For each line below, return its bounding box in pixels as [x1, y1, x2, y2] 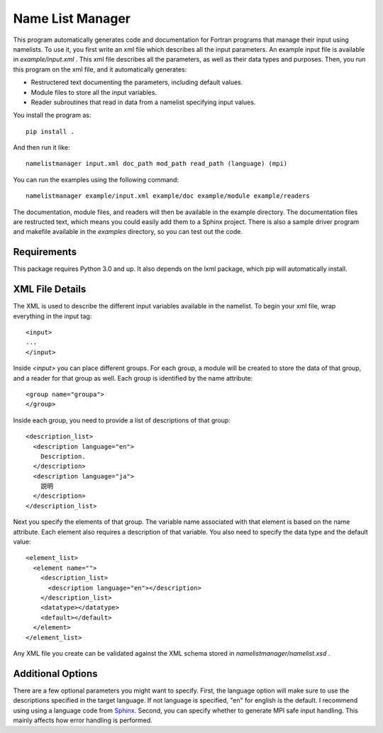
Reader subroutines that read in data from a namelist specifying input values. [30, 98, 256, 106]
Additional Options [13, 667, 99, 680]
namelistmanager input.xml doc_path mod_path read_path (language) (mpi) [26, 160, 288, 168]
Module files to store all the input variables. [30, 88, 157, 96]
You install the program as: [13, 111, 91, 120]
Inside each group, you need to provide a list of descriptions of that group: [13, 415, 231, 425]
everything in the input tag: [13, 312, 92, 320]
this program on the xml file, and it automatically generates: [13, 65, 187, 74]
